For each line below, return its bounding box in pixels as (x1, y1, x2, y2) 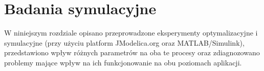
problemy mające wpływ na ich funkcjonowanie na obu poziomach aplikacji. (4, 57, 242, 67)
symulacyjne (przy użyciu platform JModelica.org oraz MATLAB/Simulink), (4, 37, 245, 48)
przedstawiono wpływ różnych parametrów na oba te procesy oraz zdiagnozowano (4, 47, 260, 58)
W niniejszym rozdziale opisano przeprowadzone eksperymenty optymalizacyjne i (4, 27, 258, 38)
